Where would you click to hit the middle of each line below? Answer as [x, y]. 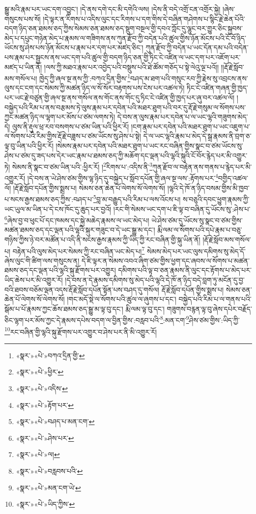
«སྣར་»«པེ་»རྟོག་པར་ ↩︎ [45, 405]
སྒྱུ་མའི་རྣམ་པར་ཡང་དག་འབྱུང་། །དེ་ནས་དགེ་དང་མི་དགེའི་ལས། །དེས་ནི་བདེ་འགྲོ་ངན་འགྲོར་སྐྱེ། [113, 9]
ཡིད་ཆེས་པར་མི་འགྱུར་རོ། [34, 279]
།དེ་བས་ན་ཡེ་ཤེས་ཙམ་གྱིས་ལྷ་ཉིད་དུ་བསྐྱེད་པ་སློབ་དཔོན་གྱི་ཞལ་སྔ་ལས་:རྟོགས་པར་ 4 [123, 177]
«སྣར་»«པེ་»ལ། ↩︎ [38, 454]
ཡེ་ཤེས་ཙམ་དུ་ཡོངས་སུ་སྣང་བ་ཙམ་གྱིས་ [197, 220]
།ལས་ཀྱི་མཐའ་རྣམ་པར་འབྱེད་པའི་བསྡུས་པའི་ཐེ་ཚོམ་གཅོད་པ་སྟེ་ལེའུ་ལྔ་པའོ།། [131, 67]
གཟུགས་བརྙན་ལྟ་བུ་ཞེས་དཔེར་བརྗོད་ [209, 308]
